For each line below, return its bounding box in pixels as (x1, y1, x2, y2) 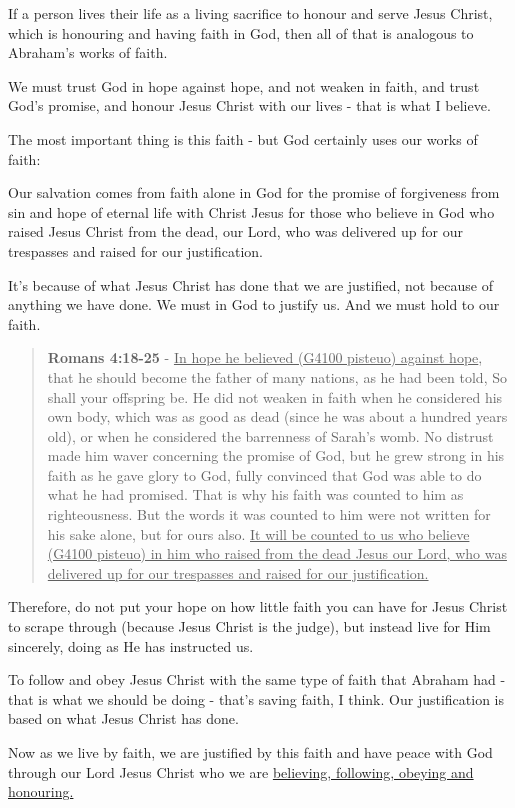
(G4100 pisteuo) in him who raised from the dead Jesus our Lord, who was (47, 543, 507, 564)
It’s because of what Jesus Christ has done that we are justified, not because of (8, 274, 494, 295)
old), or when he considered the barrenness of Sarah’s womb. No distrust (47, 425, 494, 446)
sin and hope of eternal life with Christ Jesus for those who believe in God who (8, 201, 495, 222)
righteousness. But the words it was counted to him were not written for (47, 504, 491, 525)
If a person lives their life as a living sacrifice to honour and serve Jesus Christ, (8, 3, 493, 23)
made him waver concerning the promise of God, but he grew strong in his (47, 445, 505, 466)
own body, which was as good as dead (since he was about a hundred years (47, 406, 508, 427)
